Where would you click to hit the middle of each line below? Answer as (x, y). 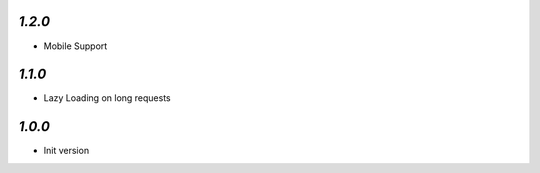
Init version (66, 151)
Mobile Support (75, 46)
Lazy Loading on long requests (107, 98)
